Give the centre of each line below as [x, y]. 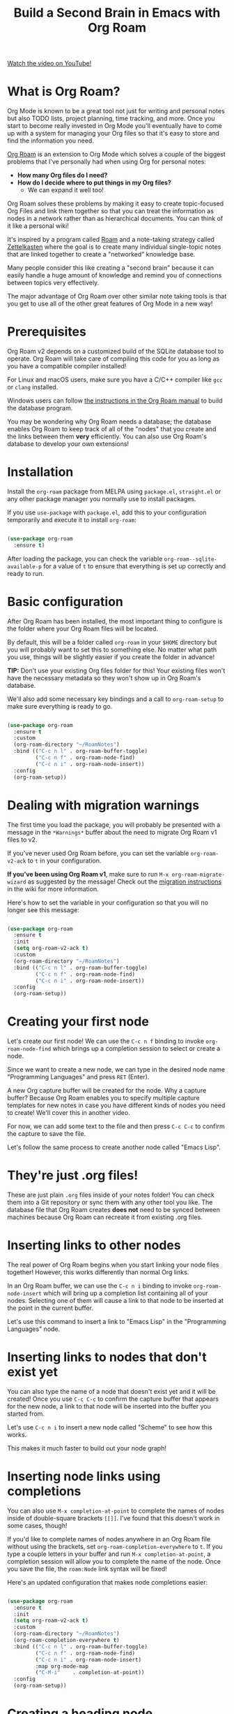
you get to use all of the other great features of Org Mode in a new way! [110, 304]
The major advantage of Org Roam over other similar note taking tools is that [117, 296]
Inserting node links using [84, 1477]
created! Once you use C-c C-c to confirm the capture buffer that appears [113, 1399]
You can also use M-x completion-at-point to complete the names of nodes [116, 1511]
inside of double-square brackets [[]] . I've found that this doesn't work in [114, 1518]
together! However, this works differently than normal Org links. [98, 1272]
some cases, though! [37, 1525]
